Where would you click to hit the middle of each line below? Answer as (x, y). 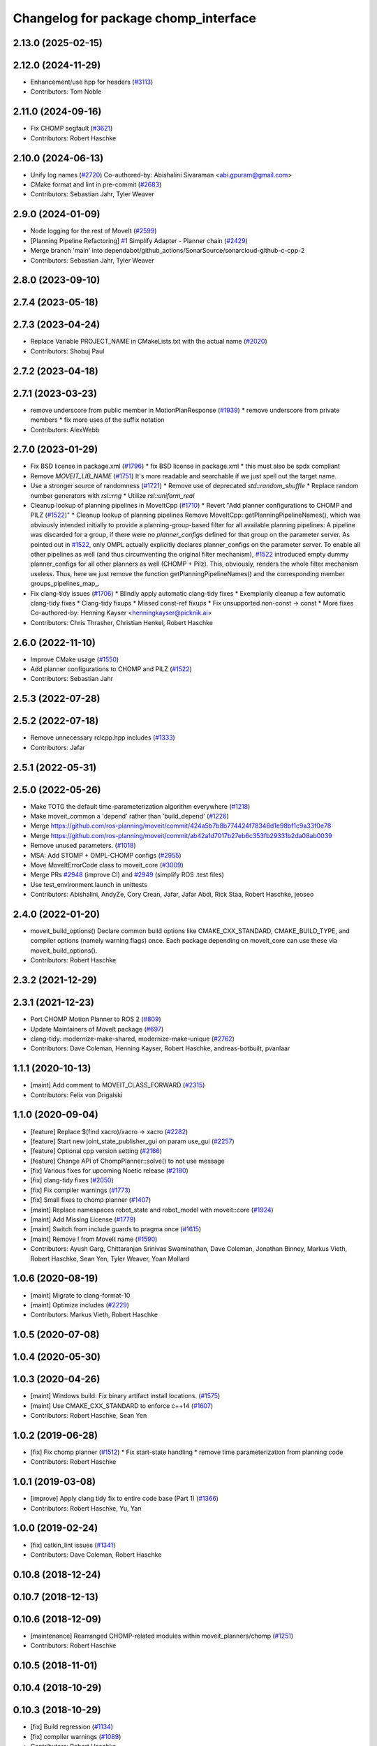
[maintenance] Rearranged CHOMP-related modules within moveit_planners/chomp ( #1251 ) (162, 1636)
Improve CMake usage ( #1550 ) (75, 659)
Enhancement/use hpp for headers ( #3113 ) (92, 82)
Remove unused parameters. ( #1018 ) (83, 846)
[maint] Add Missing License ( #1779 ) (83, 1219)
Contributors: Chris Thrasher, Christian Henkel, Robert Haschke (121, 622)
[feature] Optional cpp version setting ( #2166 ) (96, 1151)
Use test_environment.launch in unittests (89, 884)
